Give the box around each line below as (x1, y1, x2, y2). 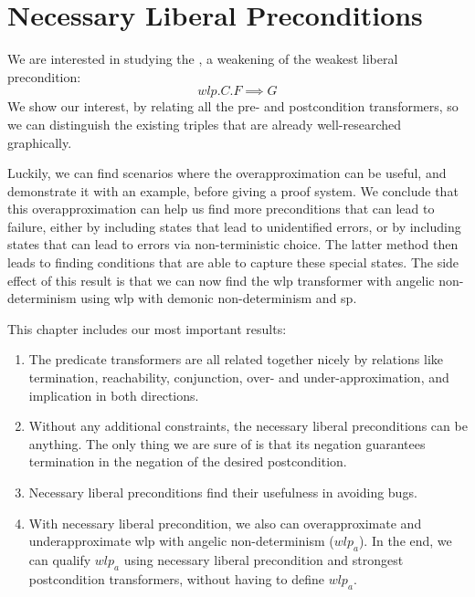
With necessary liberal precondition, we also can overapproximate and (28, 513, 422, 532)
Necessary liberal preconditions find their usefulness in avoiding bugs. (28, 483, 417, 501)
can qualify (28, 550, 91, 569)
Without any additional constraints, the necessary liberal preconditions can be (28, 416, 468, 435)
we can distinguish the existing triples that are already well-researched (7, 114, 402, 133)
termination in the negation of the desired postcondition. (28, 452, 347, 471)
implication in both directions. (28, 385, 199, 404)
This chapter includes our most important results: (7, 319, 287, 338)
